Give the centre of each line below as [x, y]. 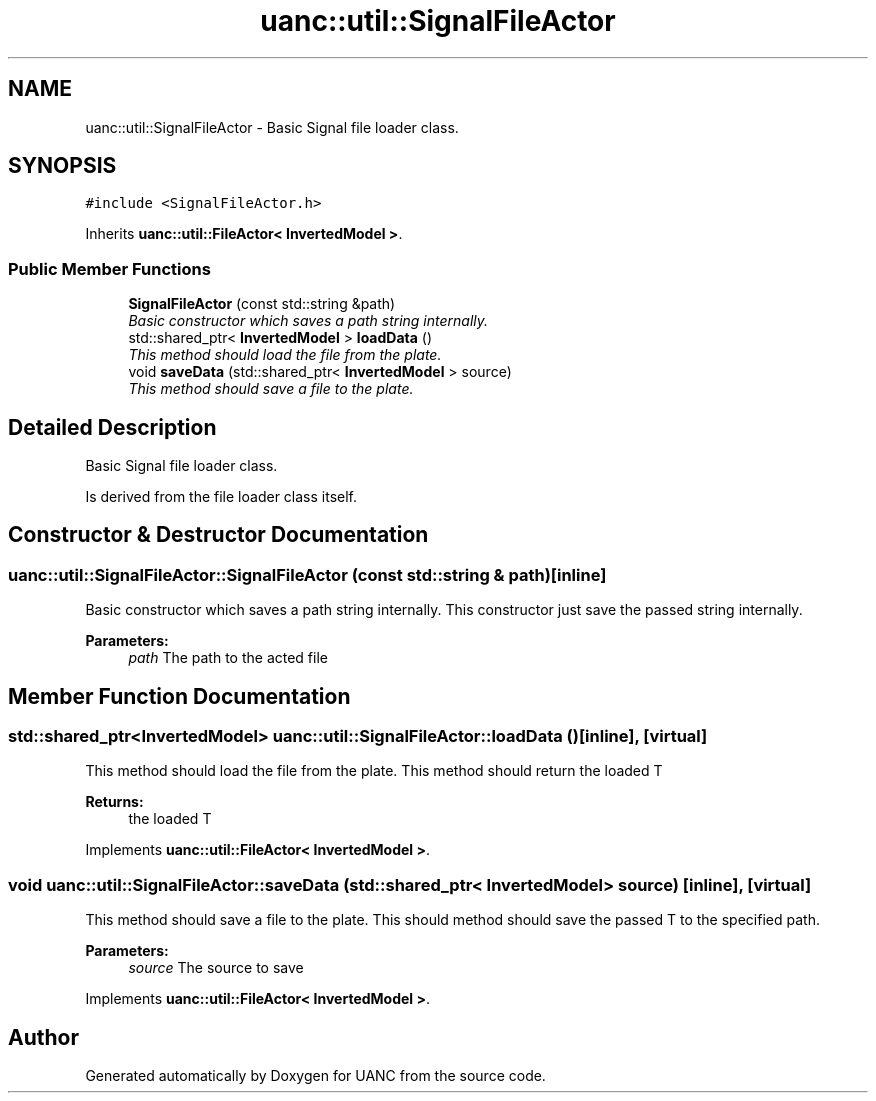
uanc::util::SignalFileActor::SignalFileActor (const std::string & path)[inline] [307, 574]
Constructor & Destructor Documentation [218, 535]
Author [43, 1037]
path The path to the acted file [228, 658]
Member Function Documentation [179, 696]
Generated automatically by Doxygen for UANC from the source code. [315, 1076]
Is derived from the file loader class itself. [221, 497]
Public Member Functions [109, 268]
